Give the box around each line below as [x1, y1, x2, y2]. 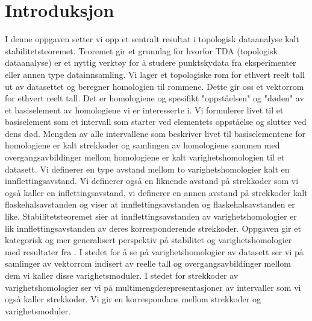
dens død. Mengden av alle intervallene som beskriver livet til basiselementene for [5, 127, 306, 139]
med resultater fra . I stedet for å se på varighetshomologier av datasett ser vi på [5, 245, 304, 258]
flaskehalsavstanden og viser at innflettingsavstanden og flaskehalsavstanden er [5, 198, 295, 211]
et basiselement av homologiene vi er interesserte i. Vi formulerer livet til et [5, 103, 284, 116]
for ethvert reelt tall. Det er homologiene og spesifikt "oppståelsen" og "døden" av [5, 92, 304, 104]
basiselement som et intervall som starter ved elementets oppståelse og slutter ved [5, 115, 307, 128]
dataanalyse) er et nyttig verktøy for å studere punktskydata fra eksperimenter [5, 56, 296, 69]
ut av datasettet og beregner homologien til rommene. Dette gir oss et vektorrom [5, 80, 304, 92]
